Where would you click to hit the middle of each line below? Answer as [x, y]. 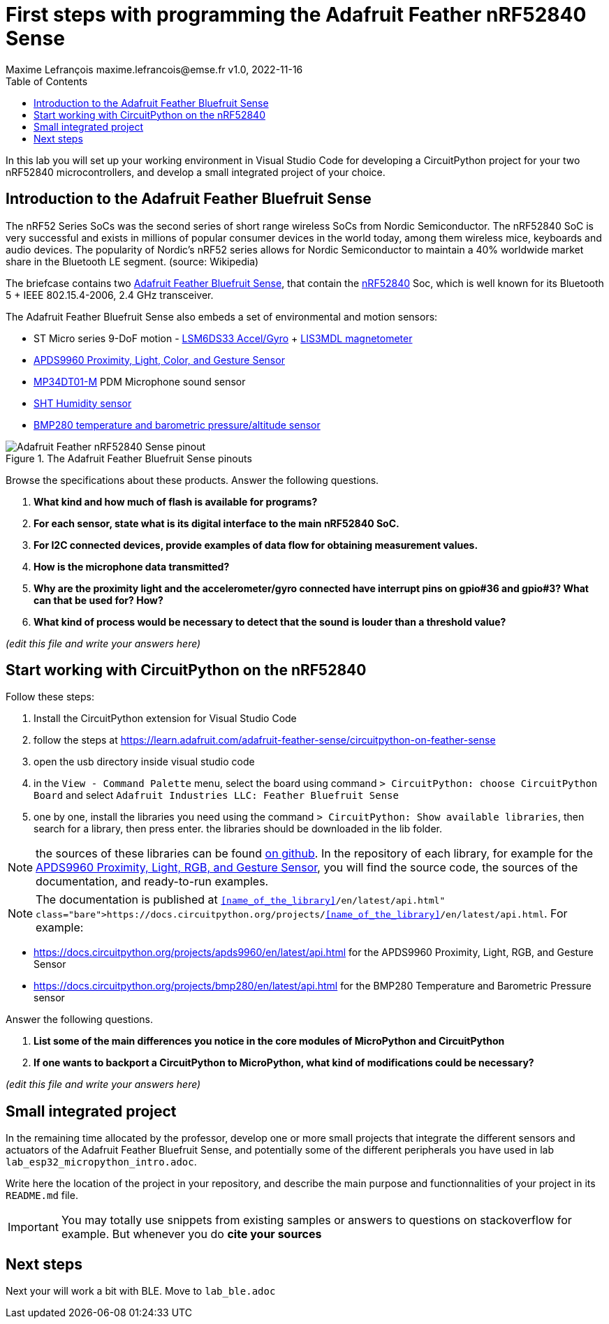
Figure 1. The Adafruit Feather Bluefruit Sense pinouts [129, 458]
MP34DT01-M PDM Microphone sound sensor [140, 381]
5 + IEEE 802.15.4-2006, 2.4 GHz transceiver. [110, 295]
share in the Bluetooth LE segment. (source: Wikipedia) [132, 261]
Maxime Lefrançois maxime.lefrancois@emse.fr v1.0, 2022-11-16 [154, 69]
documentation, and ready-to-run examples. [152, 882]
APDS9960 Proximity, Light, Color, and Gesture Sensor [159, 360]
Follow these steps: [50, 697]
